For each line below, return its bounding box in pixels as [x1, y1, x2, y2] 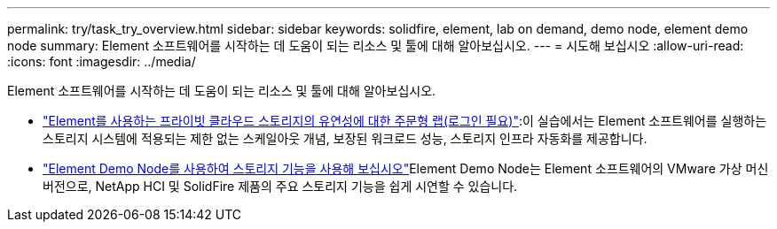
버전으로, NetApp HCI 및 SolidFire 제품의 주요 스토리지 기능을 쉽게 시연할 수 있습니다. [43, 179, 518, 194]
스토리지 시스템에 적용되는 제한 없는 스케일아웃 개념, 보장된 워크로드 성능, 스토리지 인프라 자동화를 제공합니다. [43, 131, 647, 146]
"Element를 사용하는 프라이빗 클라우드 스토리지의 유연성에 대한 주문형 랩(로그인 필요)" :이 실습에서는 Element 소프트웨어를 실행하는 [43, 113, 767, 128]
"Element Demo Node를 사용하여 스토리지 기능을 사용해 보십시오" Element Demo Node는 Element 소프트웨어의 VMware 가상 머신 [43, 161, 769, 176]
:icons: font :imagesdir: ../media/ [7, 54, 196, 69]
